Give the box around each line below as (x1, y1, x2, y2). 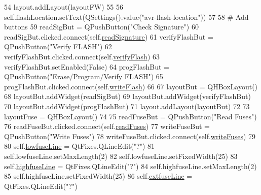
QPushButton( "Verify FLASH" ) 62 (4, 41, 112, 52)
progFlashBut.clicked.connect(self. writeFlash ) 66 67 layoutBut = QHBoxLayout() (4, 81, 258, 91)
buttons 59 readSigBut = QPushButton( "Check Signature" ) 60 (4, 21, 199, 32)
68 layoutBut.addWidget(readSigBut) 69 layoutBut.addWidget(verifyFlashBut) (4, 91, 251, 102)
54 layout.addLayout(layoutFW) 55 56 (4, 2, 123, 12)
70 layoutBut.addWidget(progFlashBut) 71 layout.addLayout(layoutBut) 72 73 (4, 101, 250, 111)
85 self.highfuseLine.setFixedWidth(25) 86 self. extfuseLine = (4, 171, 193, 181)
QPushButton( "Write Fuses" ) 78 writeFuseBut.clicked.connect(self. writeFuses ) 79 (4, 131, 256, 141)
